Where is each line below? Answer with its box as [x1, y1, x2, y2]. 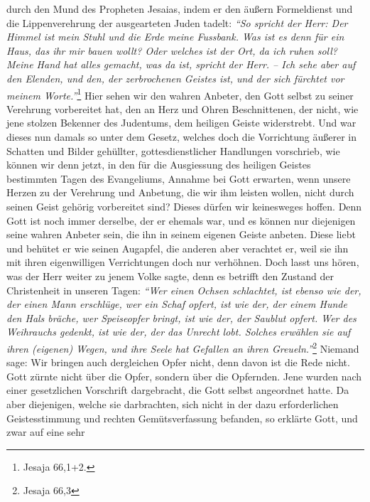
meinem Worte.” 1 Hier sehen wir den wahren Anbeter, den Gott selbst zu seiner [6, 85, 354, 102]
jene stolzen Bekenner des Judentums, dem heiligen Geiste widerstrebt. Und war [6, 115, 357, 130]
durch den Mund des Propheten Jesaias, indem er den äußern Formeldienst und [6, 1, 353, 16]
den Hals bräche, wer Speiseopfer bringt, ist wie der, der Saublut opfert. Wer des [6, 310, 357, 325]
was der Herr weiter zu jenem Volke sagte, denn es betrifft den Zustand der [6, 268, 334, 283]
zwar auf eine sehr [6, 424, 85, 439]
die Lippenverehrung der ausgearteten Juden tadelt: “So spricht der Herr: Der [6, 15, 348, 30]
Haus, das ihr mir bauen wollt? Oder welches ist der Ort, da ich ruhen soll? [6, 43, 337, 58]
